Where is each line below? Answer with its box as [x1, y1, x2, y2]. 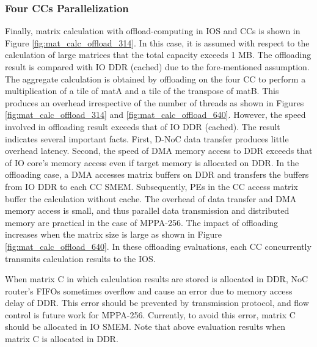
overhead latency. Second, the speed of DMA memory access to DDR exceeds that [5, 144, 313, 157]
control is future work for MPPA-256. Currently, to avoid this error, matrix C [5, 308, 296, 321]
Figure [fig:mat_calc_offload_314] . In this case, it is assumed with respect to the [5, 36, 310, 49]
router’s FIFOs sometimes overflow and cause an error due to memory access [5, 284, 293, 297]
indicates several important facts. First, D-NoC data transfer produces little [5, 132, 289, 145]
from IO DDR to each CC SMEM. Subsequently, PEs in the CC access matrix [5, 180, 298, 192]
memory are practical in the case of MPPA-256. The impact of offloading [5, 216, 279, 228]
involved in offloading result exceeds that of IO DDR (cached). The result [5, 120, 280, 133]
